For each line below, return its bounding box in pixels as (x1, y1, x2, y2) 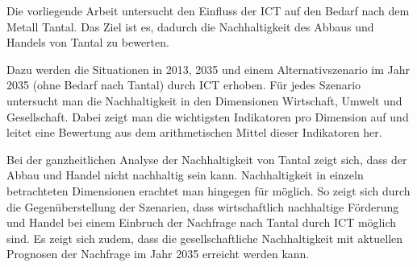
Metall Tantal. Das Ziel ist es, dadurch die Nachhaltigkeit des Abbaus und (6, 18, 374, 35)
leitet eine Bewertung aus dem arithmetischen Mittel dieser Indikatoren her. (6, 124, 382, 141)
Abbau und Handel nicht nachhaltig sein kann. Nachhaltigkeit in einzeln (6, 166, 364, 183)
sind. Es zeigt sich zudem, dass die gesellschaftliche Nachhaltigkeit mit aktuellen (6, 229, 403, 246)
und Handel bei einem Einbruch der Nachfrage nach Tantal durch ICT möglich (6, 214, 396, 231)
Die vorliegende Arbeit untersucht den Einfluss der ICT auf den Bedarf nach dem (6, 2, 410, 18)
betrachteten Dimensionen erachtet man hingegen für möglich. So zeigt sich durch (6, 182, 411, 199)
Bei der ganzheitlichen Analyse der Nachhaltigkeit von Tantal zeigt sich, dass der (6, 150, 407, 167)
